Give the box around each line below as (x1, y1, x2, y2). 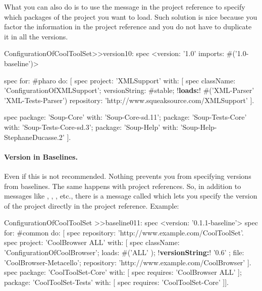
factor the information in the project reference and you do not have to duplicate (4, 21, 252, 32)
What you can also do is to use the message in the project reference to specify (4, 2, 245, 12)
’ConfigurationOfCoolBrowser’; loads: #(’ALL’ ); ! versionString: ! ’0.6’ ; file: (4, 247, 244, 258)
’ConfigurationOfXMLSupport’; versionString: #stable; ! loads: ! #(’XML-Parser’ (4, 85, 254, 95)
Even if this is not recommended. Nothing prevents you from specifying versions (4, 170, 251, 181)
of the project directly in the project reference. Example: (4, 200, 179, 211)
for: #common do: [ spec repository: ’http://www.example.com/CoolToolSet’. (4, 227, 244, 237)
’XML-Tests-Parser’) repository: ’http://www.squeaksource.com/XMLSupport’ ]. (4, 94, 254, 105)
